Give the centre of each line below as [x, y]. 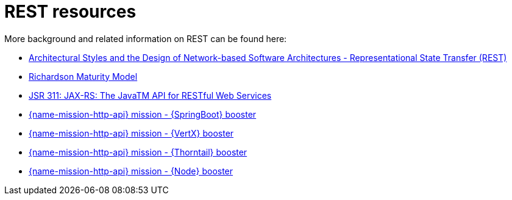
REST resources [70, 12]
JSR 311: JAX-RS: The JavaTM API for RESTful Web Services [150, 95]
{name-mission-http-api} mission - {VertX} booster [131, 133]
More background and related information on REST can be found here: [146, 38]
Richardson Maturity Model [83, 76]
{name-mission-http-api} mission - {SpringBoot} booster [143, 114]
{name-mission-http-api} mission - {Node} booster [131, 171]
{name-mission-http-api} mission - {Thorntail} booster [138, 152]
